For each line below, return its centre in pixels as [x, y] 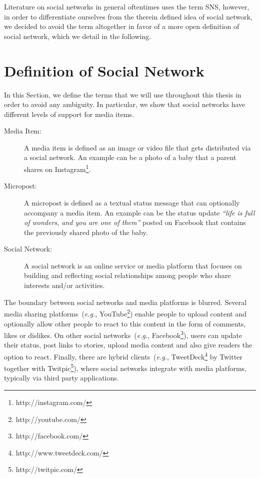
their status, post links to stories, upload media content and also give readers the [128, 345]
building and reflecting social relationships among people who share [127, 275]
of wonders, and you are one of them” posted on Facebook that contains [135, 222]
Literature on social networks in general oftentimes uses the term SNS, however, [127, 6]
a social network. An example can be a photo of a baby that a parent [130, 157]
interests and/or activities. [64, 285]
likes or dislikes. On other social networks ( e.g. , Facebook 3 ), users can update [123, 334]
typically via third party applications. [61, 378]
